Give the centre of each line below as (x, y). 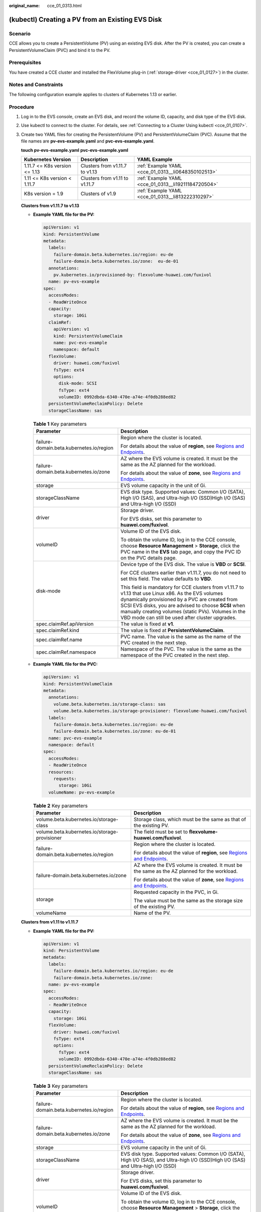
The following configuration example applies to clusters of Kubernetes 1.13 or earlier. (93, 94)
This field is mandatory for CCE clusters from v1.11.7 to (182, 588)
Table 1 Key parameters (60, 424)
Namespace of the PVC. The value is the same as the (181, 649)
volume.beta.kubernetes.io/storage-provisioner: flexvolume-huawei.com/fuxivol (150, 711)
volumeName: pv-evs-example (82, 792)
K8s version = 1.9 (44, 193)
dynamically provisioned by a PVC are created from (179, 600)
